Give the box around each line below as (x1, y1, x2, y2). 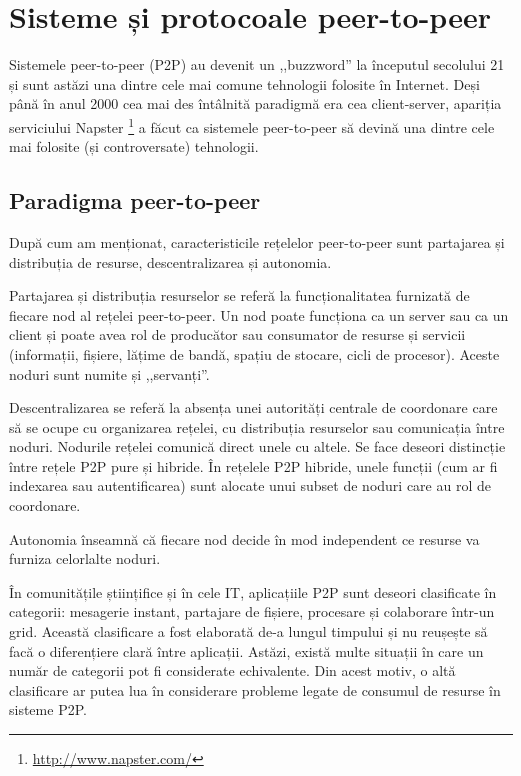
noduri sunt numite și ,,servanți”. (9, 363, 210, 384)
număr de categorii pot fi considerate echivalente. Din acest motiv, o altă (9, 660, 456, 681)
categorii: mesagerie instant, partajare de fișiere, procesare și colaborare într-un (9, 601, 495, 622)
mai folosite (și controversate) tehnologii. (9, 136, 259, 157)
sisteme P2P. (9, 699, 87, 720)
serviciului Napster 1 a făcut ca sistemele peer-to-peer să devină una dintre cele (9, 113, 495, 137)
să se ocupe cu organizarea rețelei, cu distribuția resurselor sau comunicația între (9, 416, 505, 437)
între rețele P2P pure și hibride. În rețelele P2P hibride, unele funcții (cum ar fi (9, 455, 498, 476)
